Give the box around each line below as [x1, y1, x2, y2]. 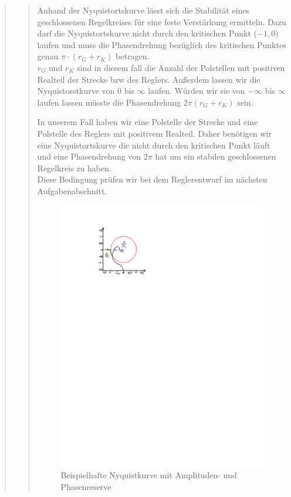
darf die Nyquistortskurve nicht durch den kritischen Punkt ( [37, 27, 257, 39]
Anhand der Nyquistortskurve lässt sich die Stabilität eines [37, 4, 250, 16]
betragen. [116, 50, 150, 62]
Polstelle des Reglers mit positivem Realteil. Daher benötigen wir [37, 127, 272, 139]
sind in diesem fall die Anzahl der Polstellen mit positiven [77, 61, 285, 73]
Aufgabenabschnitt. [37, 184, 107, 197]
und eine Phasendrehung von [37, 150, 141, 163]
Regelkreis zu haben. [37, 161, 111, 174]
